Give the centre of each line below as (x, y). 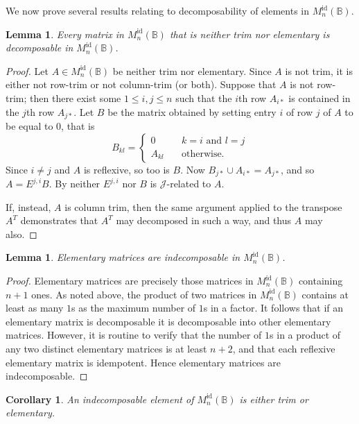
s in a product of (305, 335)
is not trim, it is (319, 70)
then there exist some (76, 97)
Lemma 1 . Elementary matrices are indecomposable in (123, 257)
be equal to (29, 126)
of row (299, 111)
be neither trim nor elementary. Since (192, 70)
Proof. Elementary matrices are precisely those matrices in (130, 281)
